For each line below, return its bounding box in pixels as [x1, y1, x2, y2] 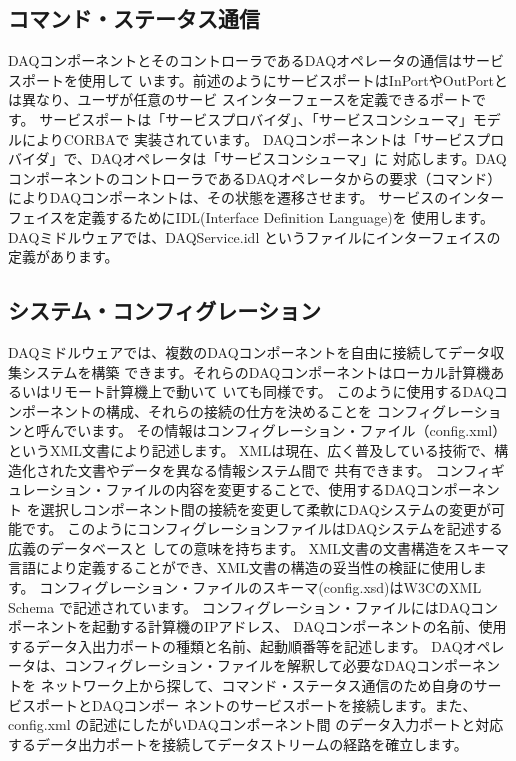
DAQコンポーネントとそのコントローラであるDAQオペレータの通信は [8, 50, 463, 71]
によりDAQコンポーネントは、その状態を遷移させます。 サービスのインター [8, 187, 505, 208]
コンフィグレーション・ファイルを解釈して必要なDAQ [63, 655, 416, 676]
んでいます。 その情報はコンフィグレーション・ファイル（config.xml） [49, 420, 507, 441]
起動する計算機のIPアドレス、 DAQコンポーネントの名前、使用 [91, 616, 507, 637]
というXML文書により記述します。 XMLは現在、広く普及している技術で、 [8, 439, 495, 460]
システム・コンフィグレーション [8, 295, 321, 326]
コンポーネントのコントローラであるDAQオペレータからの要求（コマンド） [8, 167, 502, 188]
